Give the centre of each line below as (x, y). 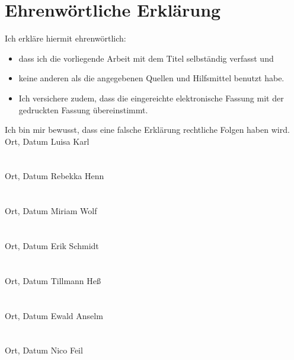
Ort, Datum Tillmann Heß (53, 280)
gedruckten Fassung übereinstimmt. (83, 109)
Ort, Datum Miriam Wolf (51, 211)
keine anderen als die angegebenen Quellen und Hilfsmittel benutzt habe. (151, 78)
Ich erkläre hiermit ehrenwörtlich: (65, 38)
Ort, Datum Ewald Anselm (54, 315)
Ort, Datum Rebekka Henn (55, 176)
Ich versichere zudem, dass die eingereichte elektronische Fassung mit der (151, 98)
